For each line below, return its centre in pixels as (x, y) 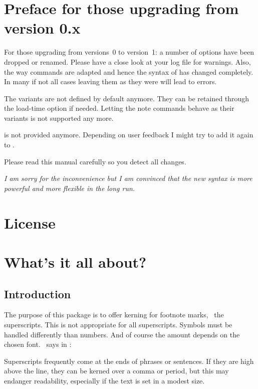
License (30, 222)
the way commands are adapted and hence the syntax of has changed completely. (129, 71)
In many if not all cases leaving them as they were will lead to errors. (110, 81)
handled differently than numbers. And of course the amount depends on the (122, 334)
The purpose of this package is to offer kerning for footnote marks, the (114, 315)
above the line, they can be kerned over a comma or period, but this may (116, 371)
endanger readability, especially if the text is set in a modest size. (104, 380)
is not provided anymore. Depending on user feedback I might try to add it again (129, 135)
